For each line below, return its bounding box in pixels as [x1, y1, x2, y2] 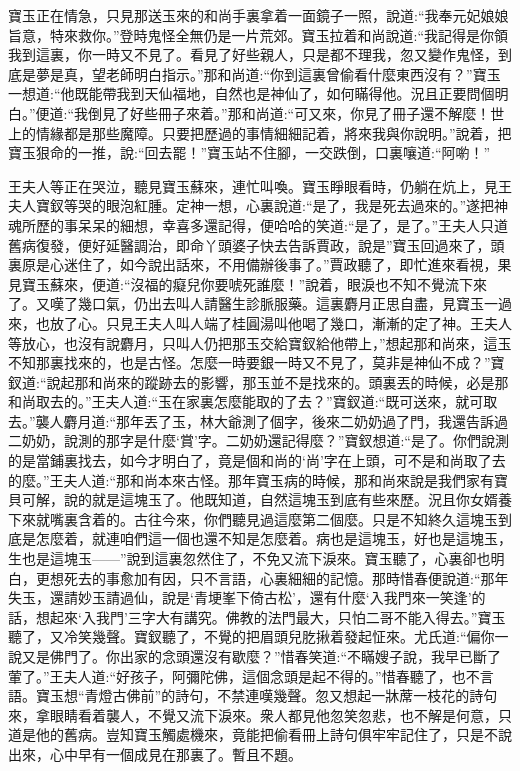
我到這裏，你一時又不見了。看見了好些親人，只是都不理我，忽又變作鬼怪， [8, 44, 498, 65]
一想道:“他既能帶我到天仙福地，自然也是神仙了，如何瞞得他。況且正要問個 [8, 83, 495, 104]
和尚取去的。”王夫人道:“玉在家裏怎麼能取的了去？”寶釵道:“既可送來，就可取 [8, 391, 498, 412]
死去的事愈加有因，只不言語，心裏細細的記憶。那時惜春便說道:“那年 [63, 567, 509, 588]
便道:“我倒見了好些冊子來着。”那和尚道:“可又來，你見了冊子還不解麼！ [35, 102, 491, 123]
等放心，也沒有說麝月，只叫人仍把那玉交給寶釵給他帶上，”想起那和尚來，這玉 [8, 332, 512, 353]
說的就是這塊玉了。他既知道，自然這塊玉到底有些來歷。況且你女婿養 [63, 489, 512, 510]
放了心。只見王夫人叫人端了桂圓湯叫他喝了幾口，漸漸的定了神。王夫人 [49, 312, 512, 333]
